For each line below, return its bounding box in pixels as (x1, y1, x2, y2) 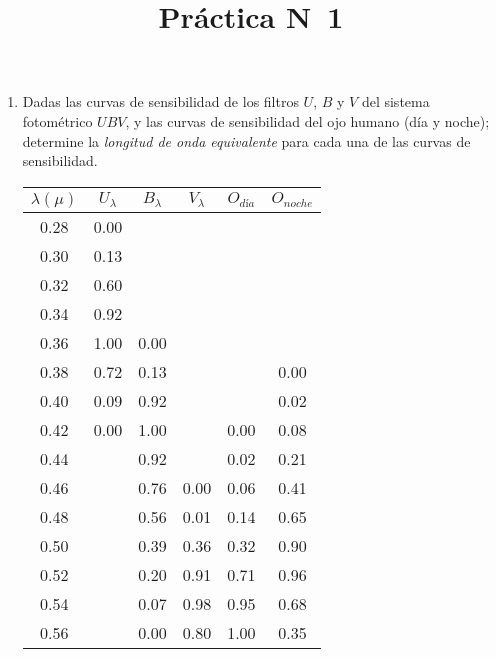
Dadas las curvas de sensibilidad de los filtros (22, 91, 299, 112)
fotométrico (22, 110, 93, 131)
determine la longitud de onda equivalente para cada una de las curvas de (22, 130, 471, 151)
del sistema (361, 91, 430, 112)
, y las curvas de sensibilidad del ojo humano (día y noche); (125, 110, 490, 131)
